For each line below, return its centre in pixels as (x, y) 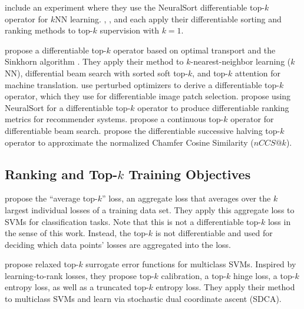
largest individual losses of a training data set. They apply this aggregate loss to (150, 209)
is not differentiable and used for (214, 233)
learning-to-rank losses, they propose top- (80, 275)
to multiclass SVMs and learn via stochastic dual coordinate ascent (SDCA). (143, 299)
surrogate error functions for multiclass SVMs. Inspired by (191, 264)
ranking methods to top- (49, 30)
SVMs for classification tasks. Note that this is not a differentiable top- (133, 221)
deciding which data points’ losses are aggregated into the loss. (118, 244)
